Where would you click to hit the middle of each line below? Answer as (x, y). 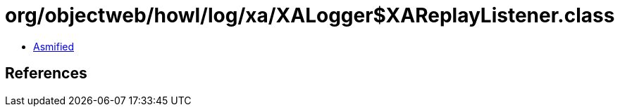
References (46, 73)
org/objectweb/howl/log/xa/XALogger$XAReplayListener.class (310, 15)
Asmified (54, 46)
